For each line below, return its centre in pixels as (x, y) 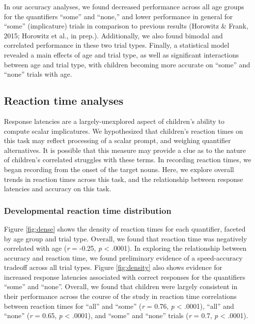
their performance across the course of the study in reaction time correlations (120, 296)
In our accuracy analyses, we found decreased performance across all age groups (124, 6)
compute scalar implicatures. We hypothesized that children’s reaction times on (124, 131)
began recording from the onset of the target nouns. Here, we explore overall (119, 169)
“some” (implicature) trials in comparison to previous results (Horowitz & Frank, (126, 26)
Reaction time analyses (64, 101)
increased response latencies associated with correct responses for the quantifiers (125, 277)
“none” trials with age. (38, 74)
